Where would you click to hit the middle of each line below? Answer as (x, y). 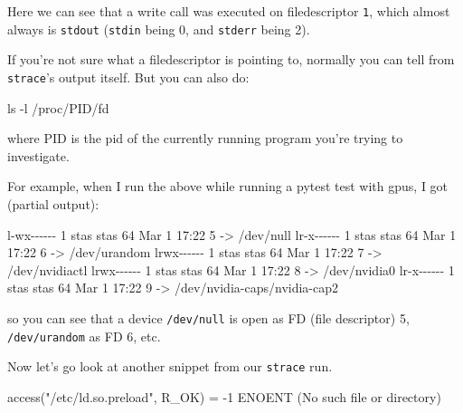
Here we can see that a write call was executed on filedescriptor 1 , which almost (229, 11)
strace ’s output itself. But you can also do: (128, 77)
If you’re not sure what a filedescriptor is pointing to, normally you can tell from (231, 59)
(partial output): (53, 203)
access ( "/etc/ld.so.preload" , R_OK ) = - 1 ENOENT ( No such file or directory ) (224, 396)
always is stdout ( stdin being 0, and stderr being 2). (159, 29)
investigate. (38, 155)
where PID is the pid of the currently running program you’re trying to (205, 138)
